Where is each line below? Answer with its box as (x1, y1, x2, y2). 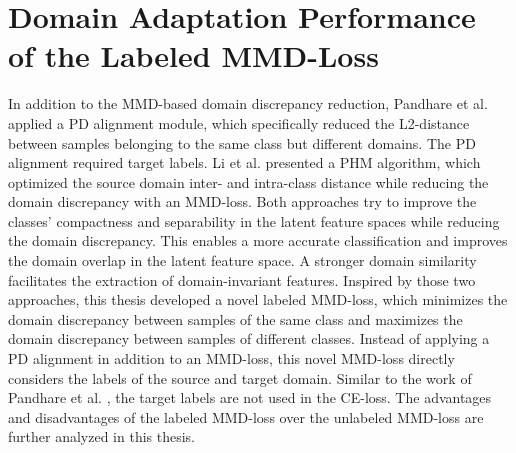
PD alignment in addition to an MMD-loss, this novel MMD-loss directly (8, 348, 455, 369)
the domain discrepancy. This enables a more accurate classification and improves (8, 230, 508, 251)
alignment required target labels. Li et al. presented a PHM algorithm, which (8, 152, 481, 173)
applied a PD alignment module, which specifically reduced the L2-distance (8, 112, 470, 133)
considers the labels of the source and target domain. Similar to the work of (8, 367, 472, 388)
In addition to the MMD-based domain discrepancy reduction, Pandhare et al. (8, 93, 488, 114)
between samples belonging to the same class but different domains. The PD (8, 132, 476, 153)
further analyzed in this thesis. (8, 426, 195, 447)
